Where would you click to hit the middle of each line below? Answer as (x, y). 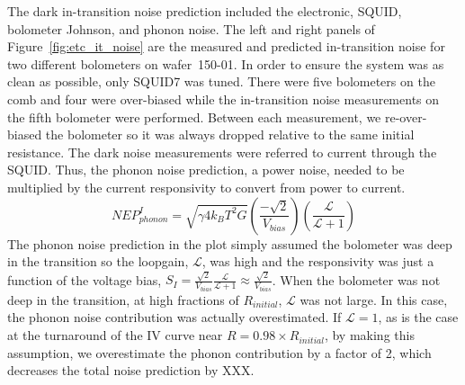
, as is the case (418, 317)
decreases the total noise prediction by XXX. (131, 370)
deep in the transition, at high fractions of (123, 299)
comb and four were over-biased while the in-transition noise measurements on (224, 98)
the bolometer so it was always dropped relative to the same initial (230, 134)
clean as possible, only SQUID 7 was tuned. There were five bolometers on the (221, 81)
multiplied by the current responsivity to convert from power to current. (206, 187)
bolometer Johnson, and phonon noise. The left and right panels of (191, 28)
